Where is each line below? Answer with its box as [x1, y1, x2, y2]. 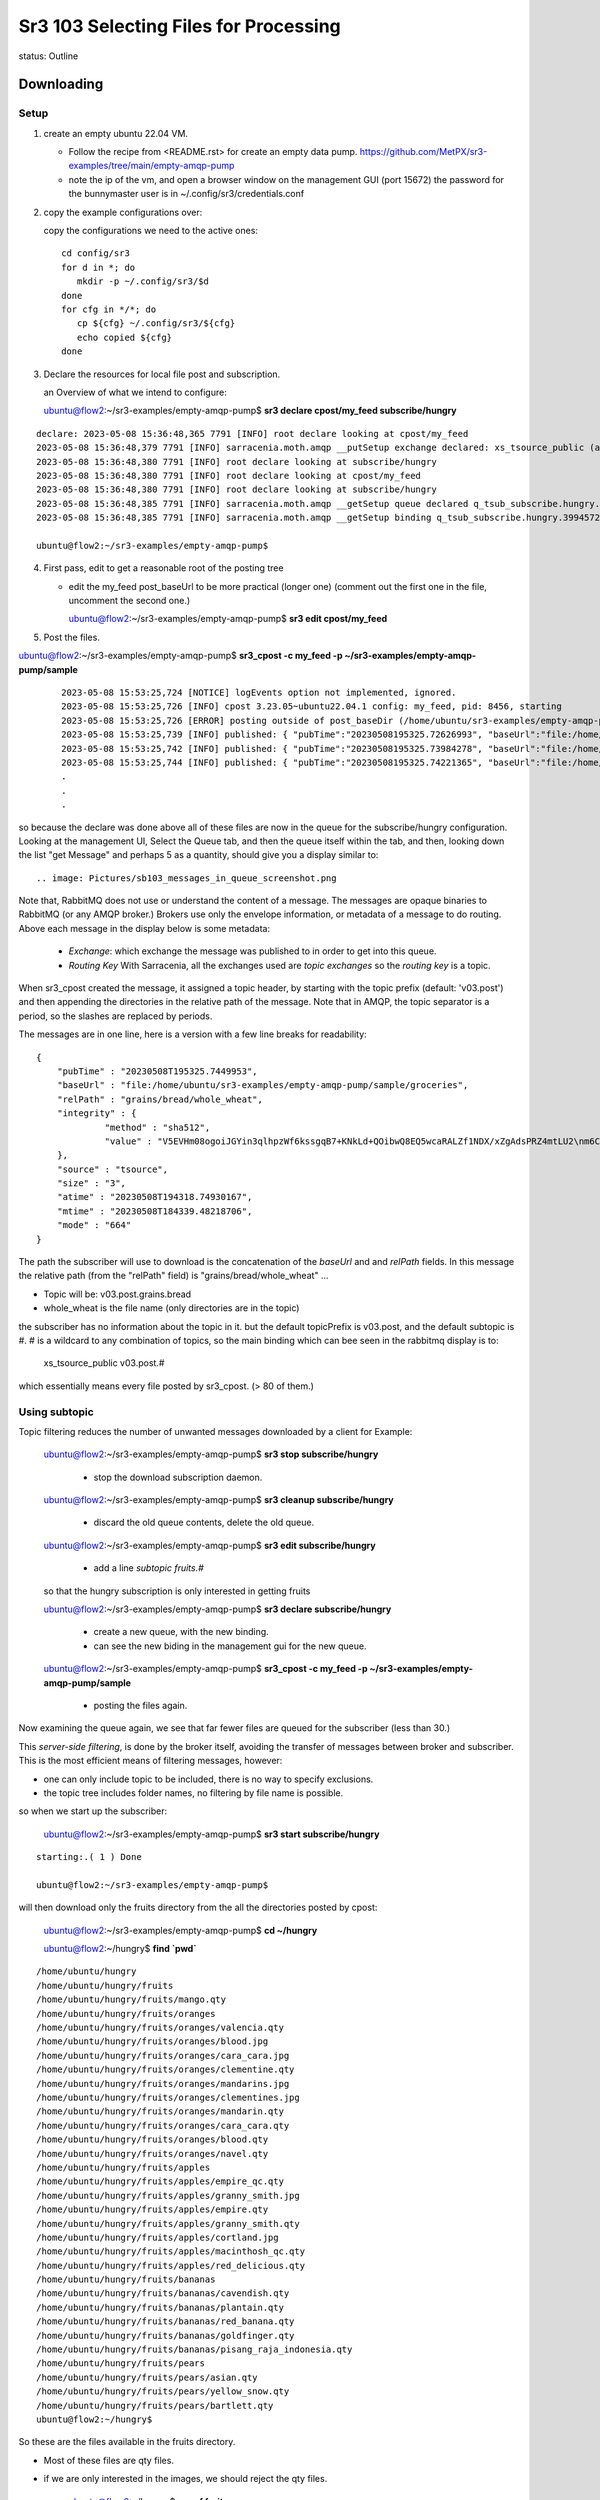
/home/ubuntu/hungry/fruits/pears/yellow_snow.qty [36, 2386, 290, 2397]
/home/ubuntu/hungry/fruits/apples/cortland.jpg [36, 2231, 279, 2243]
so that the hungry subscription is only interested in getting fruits [43, 1585, 311, 1597]
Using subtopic [18, 1405, 94, 1419]
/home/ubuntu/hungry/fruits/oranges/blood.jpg [36, 2036, 269, 2047]
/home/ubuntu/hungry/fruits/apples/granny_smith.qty [36, 2218, 300, 2229]
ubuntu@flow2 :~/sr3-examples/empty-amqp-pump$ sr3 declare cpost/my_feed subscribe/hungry [43, 405, 457, 417]
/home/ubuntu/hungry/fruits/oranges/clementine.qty [36, 2064, 295, 2075]
